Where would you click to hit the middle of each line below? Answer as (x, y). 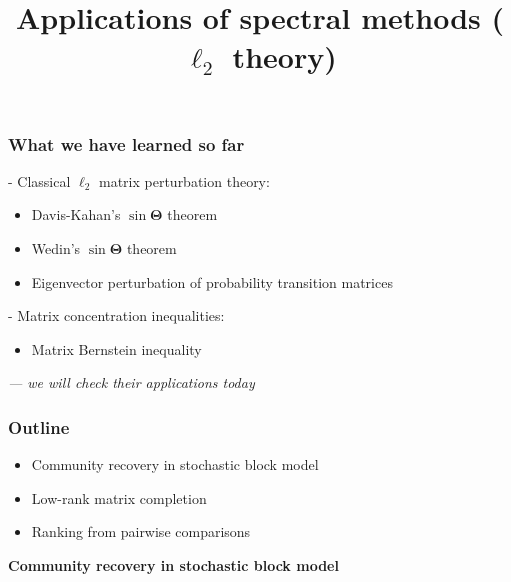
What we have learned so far (126, 143)
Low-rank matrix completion (119, 497)
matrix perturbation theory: (184, 180)
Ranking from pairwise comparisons (141, 531)
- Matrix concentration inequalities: (116, 315)
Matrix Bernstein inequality (116, 348)
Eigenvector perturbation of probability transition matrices (212, 281)
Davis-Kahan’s (76, 214)
